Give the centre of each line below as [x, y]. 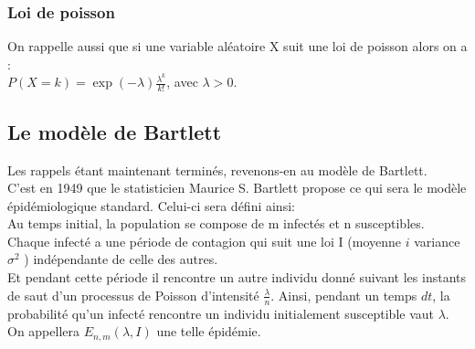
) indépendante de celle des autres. [121, 259]
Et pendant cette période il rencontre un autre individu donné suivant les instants [237, 277]
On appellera [44, 331]
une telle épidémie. [209, 331]
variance [437, 241]
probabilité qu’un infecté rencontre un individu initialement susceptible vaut [221, 313]
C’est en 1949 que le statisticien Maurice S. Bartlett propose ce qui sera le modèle [237, 188]
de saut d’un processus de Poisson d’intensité [133, 295]
